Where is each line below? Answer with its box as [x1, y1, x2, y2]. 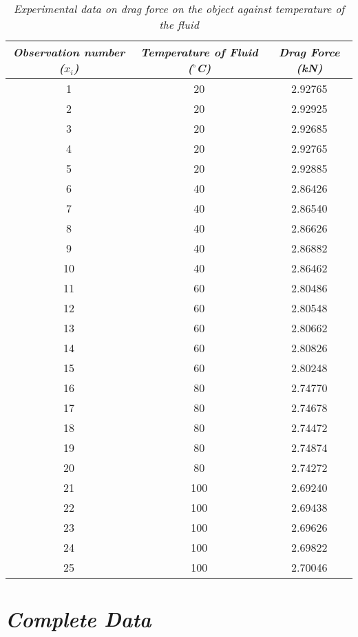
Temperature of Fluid [140, 44, 258, 60]
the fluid [159, 17, 199, 32]
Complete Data [6, 605, 151, 634]
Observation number [12, 44, 125, 60]
